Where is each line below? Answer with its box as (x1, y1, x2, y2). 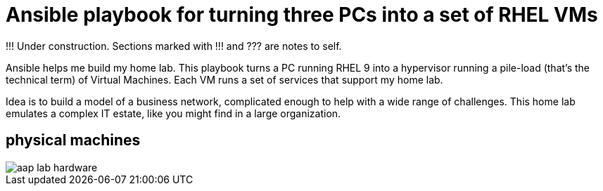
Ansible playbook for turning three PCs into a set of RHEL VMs (6, 3, 598, 27)
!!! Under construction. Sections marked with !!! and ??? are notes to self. (6, 39, 342, 52)
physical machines (6, 131, 141, 150)
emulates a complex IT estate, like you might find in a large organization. (6, 107, 341, 119)
